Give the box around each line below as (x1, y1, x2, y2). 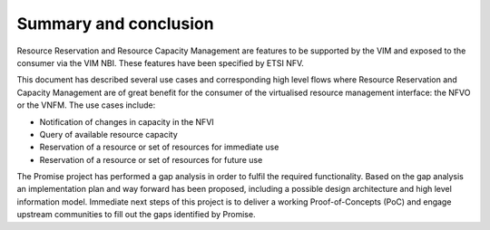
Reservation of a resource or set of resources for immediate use (39, 141, 279, 153)
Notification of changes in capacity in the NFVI (39, 116, 215, 127)
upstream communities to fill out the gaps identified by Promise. (16, 209, 256, 220)
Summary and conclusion (16, 14, 214, 34)
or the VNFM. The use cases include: (16, 100, 156, 110)
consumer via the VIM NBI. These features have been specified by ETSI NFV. (16, 57, 304, 68)
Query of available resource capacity (39, 129, 179, 139)
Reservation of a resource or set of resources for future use (39, 154, 263, 165)
